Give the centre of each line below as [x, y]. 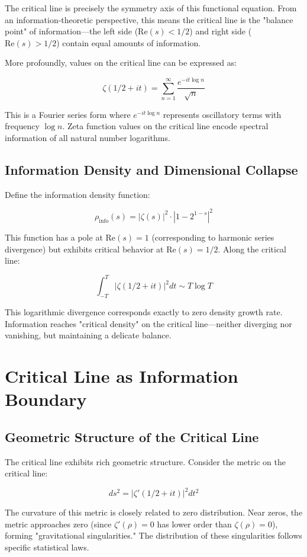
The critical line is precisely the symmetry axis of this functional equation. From [151, 8]
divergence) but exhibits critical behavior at [84, 249]
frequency [22, 126]
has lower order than [194, 524]
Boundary [46, 399]
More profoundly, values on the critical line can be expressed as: [121, 63]
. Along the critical [252, 249]
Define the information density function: [77, 194]
